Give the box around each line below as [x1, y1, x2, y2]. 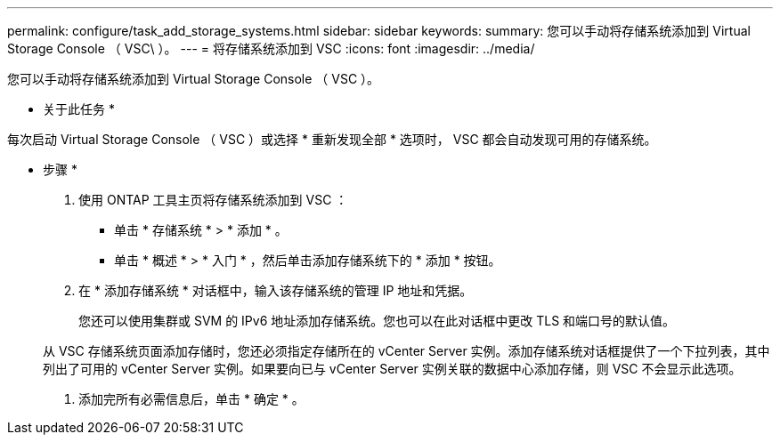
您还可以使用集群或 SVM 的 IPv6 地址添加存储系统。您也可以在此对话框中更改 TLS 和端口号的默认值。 [78, 313, 676, 328]
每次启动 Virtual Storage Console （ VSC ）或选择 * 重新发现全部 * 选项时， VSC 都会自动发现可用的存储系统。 [7, 132, 657, 147]
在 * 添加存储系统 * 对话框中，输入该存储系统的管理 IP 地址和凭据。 [78, 283, 473, 298]
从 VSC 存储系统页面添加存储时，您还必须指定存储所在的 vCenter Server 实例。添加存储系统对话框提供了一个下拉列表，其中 [43, 343, 770, 358]
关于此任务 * [43, 101, 115, 117]
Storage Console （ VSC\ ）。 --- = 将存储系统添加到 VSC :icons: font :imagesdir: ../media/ [7, 41, 535, 56]
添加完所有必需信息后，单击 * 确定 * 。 [78, 391, 305, 406]
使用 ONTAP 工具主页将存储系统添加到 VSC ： [78, 192, 348, 207]
